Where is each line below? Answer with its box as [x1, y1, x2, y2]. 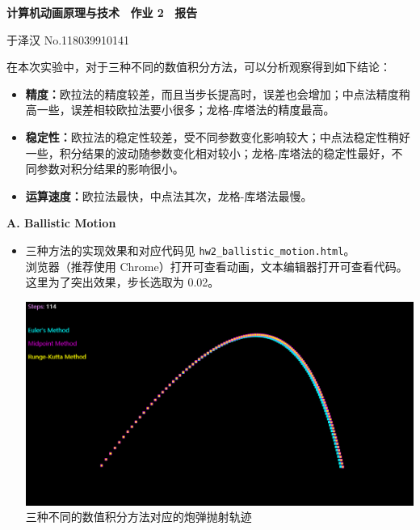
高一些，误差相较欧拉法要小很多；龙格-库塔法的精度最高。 [25, 101, 335, 118]
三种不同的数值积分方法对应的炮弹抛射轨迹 [25, 508, 252, 525]
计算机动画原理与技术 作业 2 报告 [6, 4, 198, 20]
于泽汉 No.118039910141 [6, 31, 130, 48]
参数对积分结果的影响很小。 [36, 160, 184, 177]
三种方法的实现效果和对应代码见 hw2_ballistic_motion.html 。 [25, 241, 355, 258]
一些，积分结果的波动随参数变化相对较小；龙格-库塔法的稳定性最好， [25, 144, 392, 161]
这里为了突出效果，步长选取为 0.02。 [25, 273, 220, 290]
